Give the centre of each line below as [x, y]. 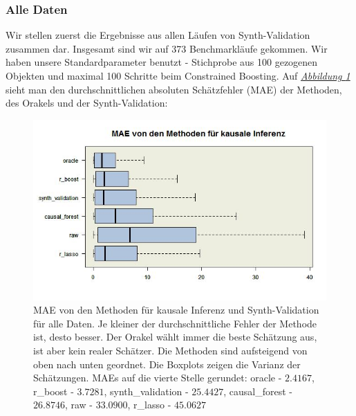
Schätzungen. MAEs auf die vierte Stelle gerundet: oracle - [158, 378]
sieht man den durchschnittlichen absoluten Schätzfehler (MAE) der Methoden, [174, 89]
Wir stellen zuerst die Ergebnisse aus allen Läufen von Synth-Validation [158, 35]
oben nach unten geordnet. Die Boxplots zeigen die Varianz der [167, 364]
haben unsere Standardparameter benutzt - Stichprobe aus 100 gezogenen [162, 62]
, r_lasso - [149, 405]
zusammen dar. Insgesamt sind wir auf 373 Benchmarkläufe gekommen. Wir [167, 48]
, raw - [78, 405]
